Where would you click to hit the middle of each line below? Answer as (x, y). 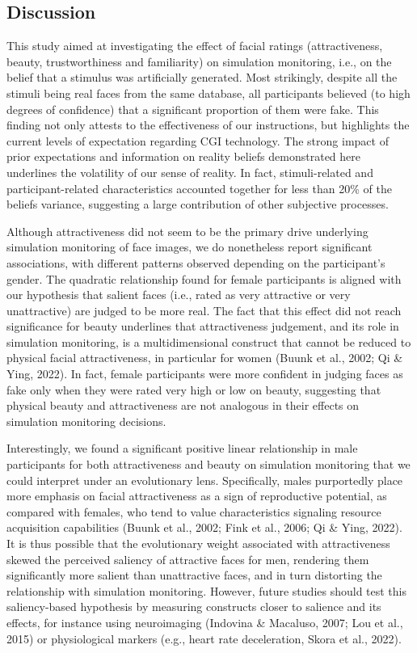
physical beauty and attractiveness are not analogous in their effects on (183, 405)
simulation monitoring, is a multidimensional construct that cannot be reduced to (209, 341)
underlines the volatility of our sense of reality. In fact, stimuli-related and (190, 172)
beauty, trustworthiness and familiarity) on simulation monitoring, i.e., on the (199, 61)
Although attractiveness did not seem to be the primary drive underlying (187, 231)
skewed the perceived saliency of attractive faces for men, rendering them (188, 559)
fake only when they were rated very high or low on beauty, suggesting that (194, 389)
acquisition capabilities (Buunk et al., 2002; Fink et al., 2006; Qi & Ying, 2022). (204, 527)
